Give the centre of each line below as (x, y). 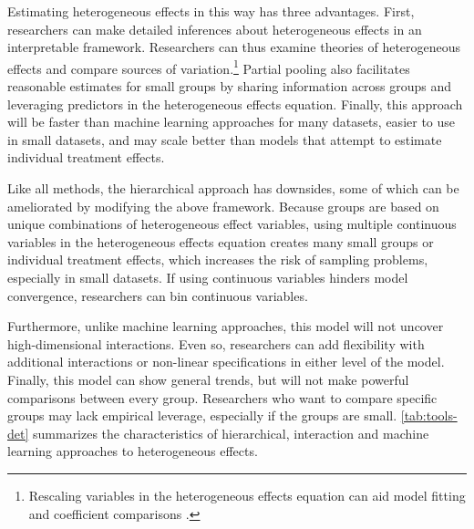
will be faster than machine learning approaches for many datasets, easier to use (232, 122)
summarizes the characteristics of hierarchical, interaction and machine (231, 433)
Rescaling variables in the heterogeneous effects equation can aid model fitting (247, 495)
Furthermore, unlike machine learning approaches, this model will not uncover (226, 326)
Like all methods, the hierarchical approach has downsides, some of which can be (233, 188)
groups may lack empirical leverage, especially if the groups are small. (202, 415)
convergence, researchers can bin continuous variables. (158, 295)
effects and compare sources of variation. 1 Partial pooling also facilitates (209, 67)
